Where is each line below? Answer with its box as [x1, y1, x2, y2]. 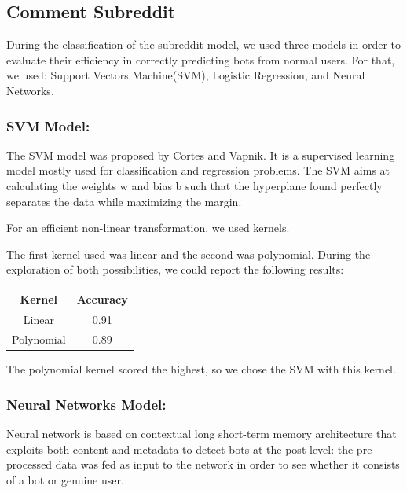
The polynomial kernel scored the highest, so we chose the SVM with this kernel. [6, 361, 396, 377]
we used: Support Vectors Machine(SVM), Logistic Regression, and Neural [6, 67, 365, 83]
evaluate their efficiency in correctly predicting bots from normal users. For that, [6, 51, 395, 68]
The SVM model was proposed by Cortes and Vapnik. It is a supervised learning [6, 146, 395, 163]
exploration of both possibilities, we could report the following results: [6, 261, 344, 278]
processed [6, 456, 53, 473]
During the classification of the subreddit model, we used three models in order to [6, 36, 401, 53]
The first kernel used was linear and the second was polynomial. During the [6, 245, 371, 262]
